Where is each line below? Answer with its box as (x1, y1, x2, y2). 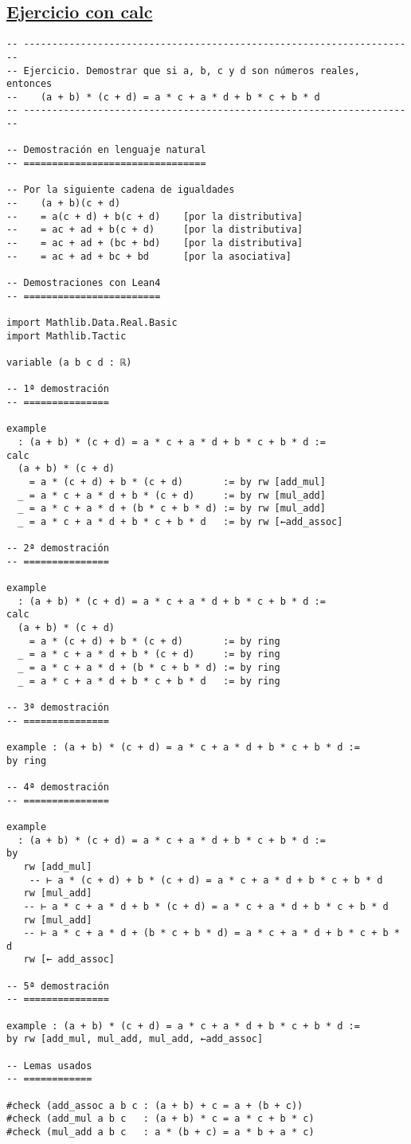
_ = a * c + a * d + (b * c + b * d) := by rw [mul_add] (18, 503, 326, 515)
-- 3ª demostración (6, 702, 109, 714)
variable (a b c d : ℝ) (6, 356, 132, 368)
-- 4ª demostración (6, 781, 109, 793)
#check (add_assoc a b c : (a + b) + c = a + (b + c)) (6, 1099, 303, 1111)
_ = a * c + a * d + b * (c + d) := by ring (18, 648, 280, 660)
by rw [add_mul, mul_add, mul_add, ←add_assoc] (6, 1033, 264, 1045)
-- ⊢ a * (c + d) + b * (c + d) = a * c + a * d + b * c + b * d (29, 874, 383, 886)
